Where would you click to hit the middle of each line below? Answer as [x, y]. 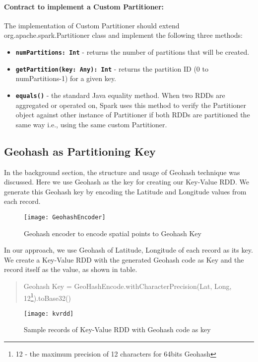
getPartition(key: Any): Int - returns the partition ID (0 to [112, 68]
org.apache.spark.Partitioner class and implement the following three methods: [123, 35]
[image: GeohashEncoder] [65, 217]
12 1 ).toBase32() [47, 297]
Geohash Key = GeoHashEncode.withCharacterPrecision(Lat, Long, [128, 286]
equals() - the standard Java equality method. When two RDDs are [120, 95]
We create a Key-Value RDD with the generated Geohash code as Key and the [124, 259]
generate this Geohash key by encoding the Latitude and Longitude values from [125, 191]
